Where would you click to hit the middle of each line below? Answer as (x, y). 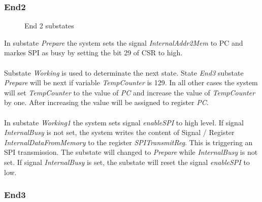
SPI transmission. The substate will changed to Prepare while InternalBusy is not (131, 152)
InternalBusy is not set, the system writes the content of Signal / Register (119, 132)
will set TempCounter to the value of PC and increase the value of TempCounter (130, 92)
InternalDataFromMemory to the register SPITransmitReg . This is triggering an (128, 142)
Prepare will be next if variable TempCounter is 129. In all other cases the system (131, 82)
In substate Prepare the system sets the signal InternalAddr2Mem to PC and (124, 42)
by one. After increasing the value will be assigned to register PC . (106, 102)
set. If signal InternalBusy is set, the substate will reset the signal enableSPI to (127, 162)
